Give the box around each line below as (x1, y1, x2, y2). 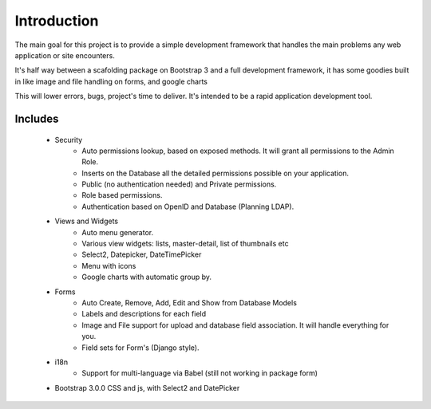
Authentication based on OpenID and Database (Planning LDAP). (81, 202, 295, 211)
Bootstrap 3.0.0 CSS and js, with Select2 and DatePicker (54, 383, 240, 392)
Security (54, 135, 83, 144)
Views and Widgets (54, 216, 119, 226)
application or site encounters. (14, 50, 115, 60)
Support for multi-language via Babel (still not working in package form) (81, 368, 318, 378)
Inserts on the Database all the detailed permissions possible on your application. (81, 168, 349, 178)
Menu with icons (81, 261, 136, 270)
